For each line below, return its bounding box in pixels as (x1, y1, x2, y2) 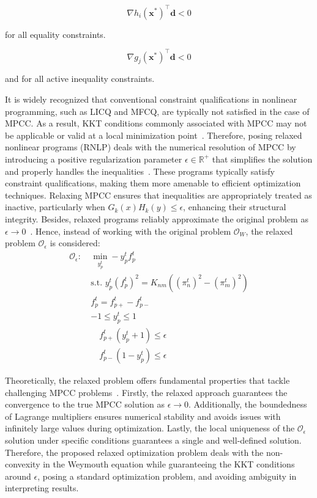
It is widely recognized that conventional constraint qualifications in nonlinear (5, 92, 297, 105)
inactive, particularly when (5, 200, 105, 213)
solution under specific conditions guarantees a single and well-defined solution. (5, 433, 302, 446)
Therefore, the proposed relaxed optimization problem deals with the (5, 445, 264, 458)
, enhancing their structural (183, 200, 286, 213)
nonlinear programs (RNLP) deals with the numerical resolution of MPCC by (5, 141, 296, 153)
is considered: (50, 236, 100, 249)
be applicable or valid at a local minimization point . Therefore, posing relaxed (5, 128, 302, 141)
